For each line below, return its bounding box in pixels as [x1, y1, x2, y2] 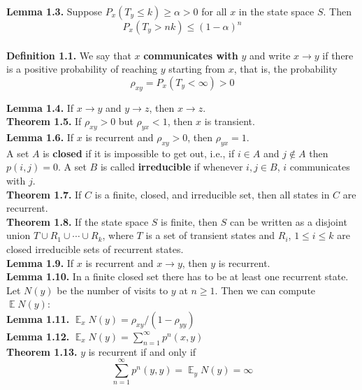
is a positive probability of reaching [6, 62, 158, 76]
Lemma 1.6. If [6, 129, 74, 144]
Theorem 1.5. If [6, 114, 82, 129]
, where [102, 228, 133, 243]
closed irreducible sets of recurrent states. [6, 241, 184, 256]
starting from [168, 62, 225, 76]
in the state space [238, 4, 314, 18]
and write [249, 48, 291, 62]
